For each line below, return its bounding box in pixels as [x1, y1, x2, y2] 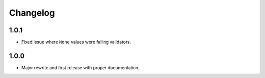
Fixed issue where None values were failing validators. [21, 39, 131, 45]
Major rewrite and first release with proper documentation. [21, 64, 140, 71]
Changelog [9, 7, 55, 18]
